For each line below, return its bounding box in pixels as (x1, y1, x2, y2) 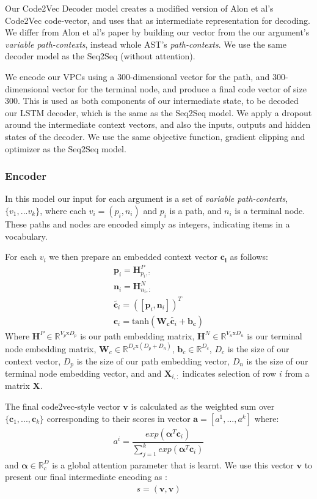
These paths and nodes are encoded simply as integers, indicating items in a (5, 217, 290, 230)
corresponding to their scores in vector (46, 412, 191, 424)
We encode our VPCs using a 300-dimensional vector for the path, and (5, 70, 270, 83)
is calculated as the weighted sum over (131, 400, 275, 413)
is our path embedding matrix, (80, 329, 195, 342)
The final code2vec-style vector (5, 400, 120, 413)
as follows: (230, 250, 268, 263)
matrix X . (5, 379, 43, 392)
